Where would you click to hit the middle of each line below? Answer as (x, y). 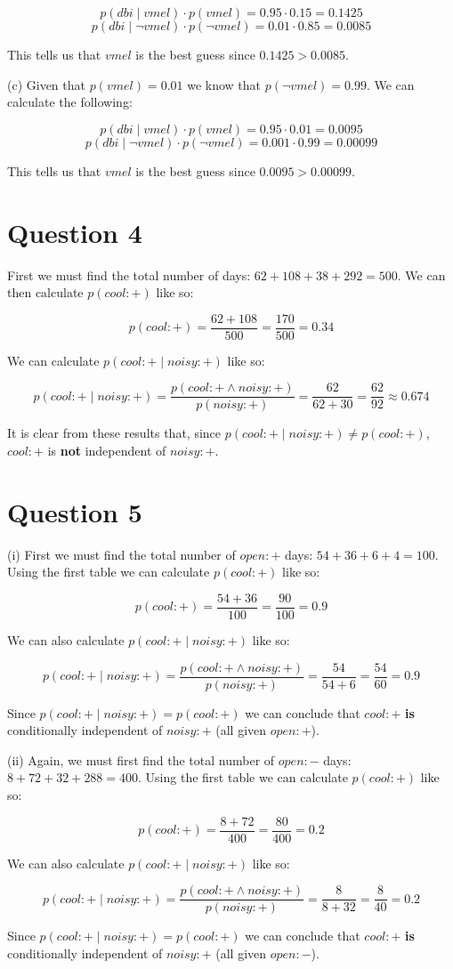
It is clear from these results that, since (114, 433)
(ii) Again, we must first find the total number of (141, 759)
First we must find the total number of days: (129, 275)
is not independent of (107, 450)
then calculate (45, 292)
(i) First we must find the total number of (121, 554)
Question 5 (75, 511)
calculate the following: (70, 102)
